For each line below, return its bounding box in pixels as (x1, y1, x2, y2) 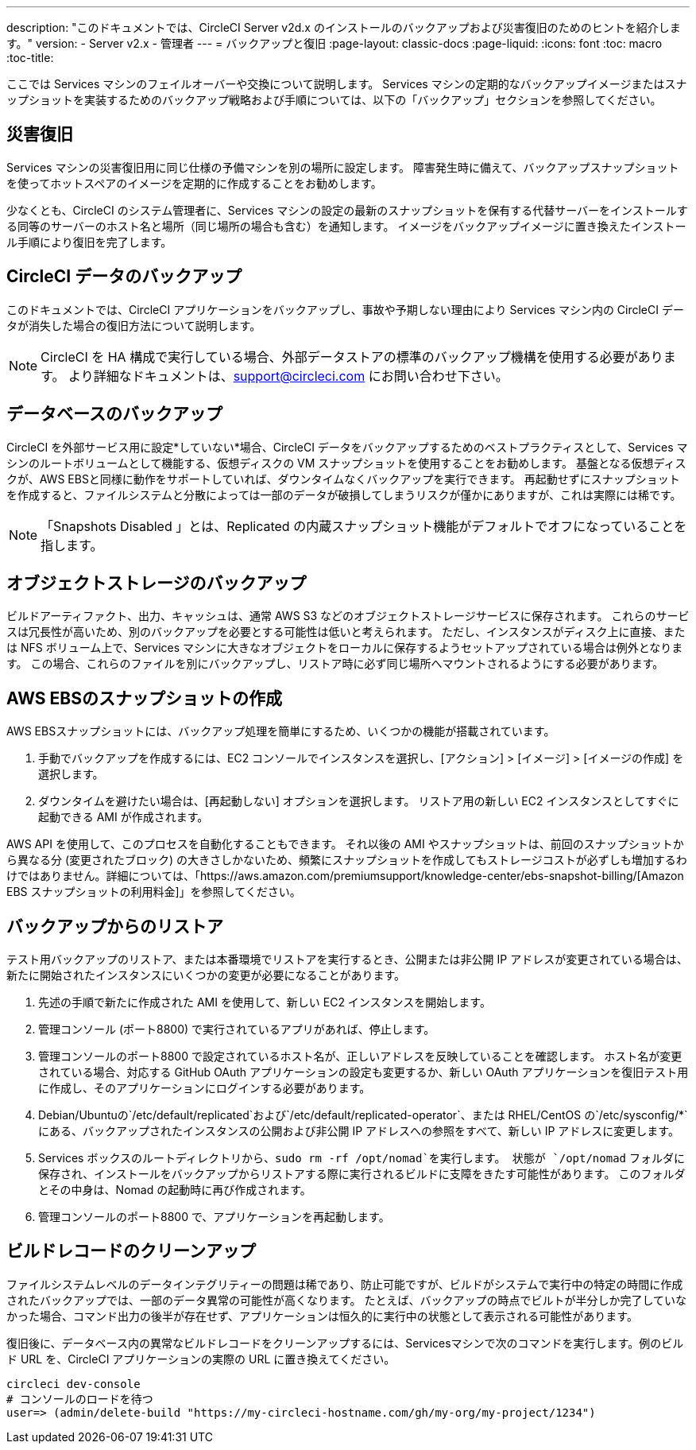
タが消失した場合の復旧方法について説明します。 (6, 318, 261, 332)
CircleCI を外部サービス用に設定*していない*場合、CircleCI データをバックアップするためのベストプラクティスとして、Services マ (6, 440, 688, 454)
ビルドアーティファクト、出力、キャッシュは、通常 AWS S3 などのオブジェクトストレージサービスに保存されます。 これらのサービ (6, 609, 690, 623)
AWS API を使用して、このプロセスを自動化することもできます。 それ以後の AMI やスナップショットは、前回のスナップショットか (6, 837, 684, 851)
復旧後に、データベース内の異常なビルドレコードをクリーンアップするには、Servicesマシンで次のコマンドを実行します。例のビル (6, 1336, 684, 1350)
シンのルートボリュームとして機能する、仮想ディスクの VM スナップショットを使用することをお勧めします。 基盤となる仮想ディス (6, 456, 686, 470)
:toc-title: (6, 51, 54, 64)
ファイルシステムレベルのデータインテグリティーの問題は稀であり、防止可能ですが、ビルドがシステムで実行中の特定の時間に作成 (6, 1277, 683, 1291)
